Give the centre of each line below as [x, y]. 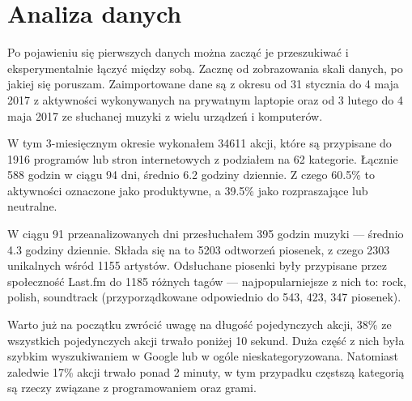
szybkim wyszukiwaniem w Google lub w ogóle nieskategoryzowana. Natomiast [203, 356]
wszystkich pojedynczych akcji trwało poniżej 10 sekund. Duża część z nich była [206, 340]
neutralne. [32, 206]
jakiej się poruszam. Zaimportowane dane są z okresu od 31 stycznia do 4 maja [203, 84]
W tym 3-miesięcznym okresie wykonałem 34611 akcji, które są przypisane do [200, 143]
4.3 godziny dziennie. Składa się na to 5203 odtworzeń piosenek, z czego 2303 [199, 249]
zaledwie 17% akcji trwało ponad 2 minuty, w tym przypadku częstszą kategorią [206, 371]
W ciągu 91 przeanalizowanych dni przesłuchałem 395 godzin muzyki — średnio [206, 234]
